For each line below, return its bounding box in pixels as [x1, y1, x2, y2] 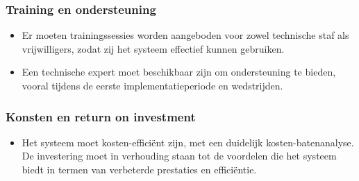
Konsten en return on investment [6, 107, 196, 125]
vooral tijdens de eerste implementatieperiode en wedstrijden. [22, 78, 283, 92]
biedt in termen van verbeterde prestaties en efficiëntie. [22, 162, 257, 176]
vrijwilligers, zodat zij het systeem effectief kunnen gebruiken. [22, 41, 285, 55]
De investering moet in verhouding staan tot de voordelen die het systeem [22, 148, 337, 163]
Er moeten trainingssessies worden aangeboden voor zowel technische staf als [22, 28, 349, 42]
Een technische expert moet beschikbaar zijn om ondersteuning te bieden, [22, 64, 336, 79]
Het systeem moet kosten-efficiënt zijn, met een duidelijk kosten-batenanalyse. [22, 135, 354, 149]
